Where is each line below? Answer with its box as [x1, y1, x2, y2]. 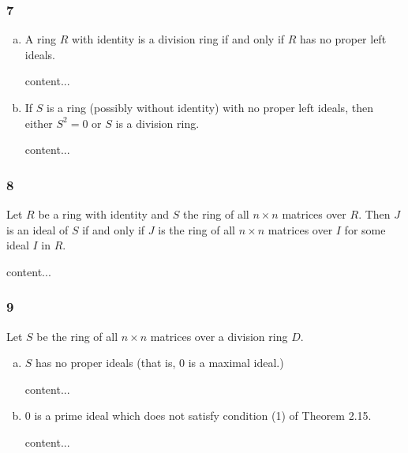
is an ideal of [6, 221, 69, 238]
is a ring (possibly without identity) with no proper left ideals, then [47, 99, 373, 115]
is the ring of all [158, 221, 236, 238]
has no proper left [300, 31, 387, 47]
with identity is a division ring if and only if [72, 31, 285, 47]
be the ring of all [36, 328, 118, 344]
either [24, 114, 53, 131]
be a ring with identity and [38, 206, 170, 222]
